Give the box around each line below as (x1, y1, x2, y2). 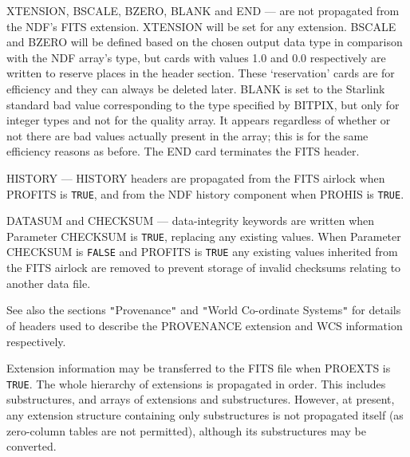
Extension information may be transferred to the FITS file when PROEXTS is (6, 360, 391, 376)
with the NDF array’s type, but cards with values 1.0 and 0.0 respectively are (6, 49, 386, 65)
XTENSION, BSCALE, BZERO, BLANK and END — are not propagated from (6, 2, 400, 18)
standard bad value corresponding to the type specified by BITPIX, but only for (6, 96, 400, 112)
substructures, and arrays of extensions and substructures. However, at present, (6, 391, 395, 408)
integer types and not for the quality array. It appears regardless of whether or (6, 112, 391, 128)
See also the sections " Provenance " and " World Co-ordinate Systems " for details (6, 301, 401, 318)
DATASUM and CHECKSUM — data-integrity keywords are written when (6, 212, 375, 229)
